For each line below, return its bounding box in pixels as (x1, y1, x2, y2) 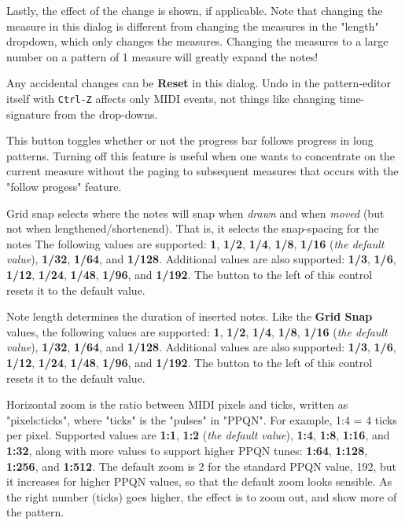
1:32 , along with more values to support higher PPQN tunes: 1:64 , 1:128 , (6, 442, 368, 458)
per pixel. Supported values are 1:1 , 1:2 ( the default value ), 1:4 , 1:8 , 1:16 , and (6, 427, 390, 443)
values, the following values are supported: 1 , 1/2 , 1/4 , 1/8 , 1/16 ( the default (6, 323, 388, 340)
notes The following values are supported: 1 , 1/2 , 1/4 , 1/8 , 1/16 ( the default (6, 235, 385, 251)
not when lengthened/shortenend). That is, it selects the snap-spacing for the (6, 220, 379, 237)
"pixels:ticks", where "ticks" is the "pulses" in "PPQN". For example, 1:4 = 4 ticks (6, 411, 397, 428)
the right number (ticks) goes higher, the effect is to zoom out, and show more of (6, 488, 397, 505)
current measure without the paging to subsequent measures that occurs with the (6, 163, 399, 179)
